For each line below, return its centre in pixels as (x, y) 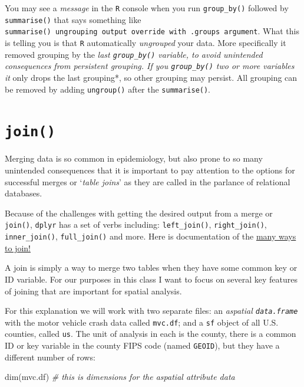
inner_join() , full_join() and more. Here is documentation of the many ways (151, 236)
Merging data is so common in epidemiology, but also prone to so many (134, 158)
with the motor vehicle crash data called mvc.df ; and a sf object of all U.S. (142, 322)
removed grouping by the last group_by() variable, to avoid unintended (134, 54)
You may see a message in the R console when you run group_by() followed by (147, 8)
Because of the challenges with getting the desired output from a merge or (139, 213)
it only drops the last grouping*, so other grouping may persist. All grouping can (151, 77)
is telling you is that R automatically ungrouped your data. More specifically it (146, 42)
